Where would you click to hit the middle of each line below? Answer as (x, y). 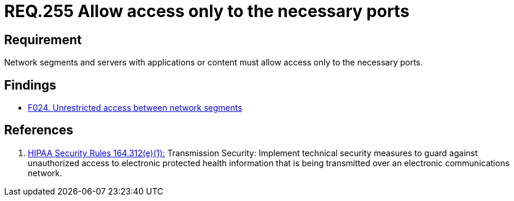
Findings (30, 85)
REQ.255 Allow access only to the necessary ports (207, 11)
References (39, 130)
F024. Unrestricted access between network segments (135, 108)
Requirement (43, 39)
